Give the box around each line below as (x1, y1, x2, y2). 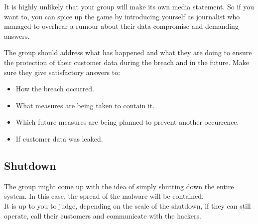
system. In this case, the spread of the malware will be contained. (4, 191, 204, 201)
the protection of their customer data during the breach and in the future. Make (4, 57, 249, 67)
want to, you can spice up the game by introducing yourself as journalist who (4, 11, 240, 21)
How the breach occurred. (15, 83, 95, 94)
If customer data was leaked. (15, 133, 103, 144)
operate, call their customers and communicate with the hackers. (4, 210, 201, 221)
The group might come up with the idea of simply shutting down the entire (4, 181, 234, 191)
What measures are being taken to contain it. (15, 100, 155, 110)
